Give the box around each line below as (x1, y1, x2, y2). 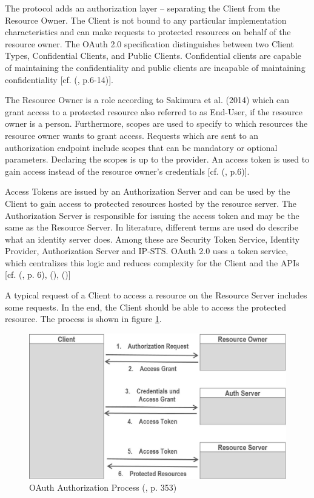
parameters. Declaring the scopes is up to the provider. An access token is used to (5, 153, 310, 166)
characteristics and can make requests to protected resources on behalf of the (5, 25, 291, 38)
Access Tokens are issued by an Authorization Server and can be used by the (5, 185, 290, 198)
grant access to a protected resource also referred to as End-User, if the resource (5, 105, 303, 118)
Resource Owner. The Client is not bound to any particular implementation (5, 13, 287, 26)
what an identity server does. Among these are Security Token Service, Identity (5, 232, 300, 245)
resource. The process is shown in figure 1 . (5, 312, 162, 325)
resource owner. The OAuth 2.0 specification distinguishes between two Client (5, 37, 294, 50)
